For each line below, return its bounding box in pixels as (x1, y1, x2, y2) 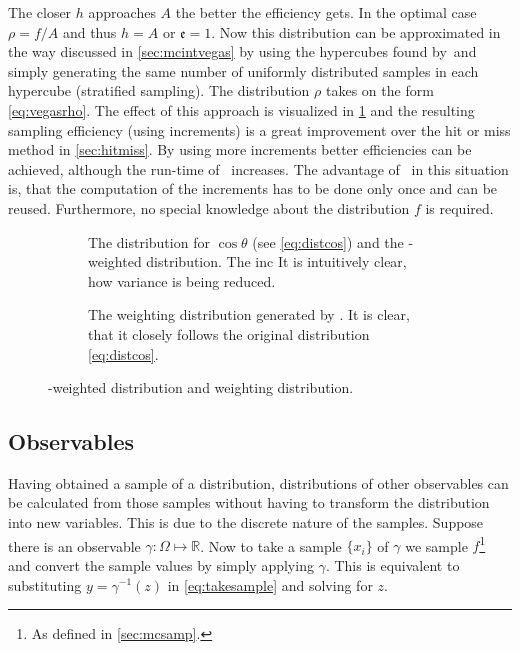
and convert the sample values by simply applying (8, 554, 314, 575)
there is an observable (8, 535, 141, 556)
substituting (8, 574, 82, 595)
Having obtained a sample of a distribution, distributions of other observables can (8, 472, 509, 493)
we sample (405, 535, 468, 556)
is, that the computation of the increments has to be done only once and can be (8, 178, 498, 199)
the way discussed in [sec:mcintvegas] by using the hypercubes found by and (8, 41, 477, 62)
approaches (88, 2, 156, 22)
